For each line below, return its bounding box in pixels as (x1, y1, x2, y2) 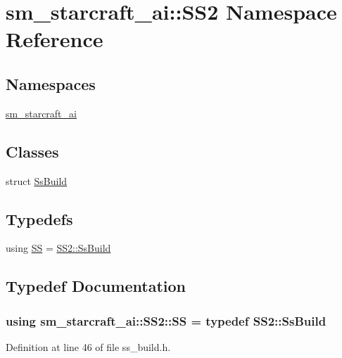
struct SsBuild (6, 173, 68, 188)
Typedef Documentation (6, 275, 186, 297)
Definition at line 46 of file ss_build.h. (6, 339, 171, 354)
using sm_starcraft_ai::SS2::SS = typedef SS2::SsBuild (6, 312, 327, 329)
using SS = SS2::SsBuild (6, 241, 111, 255)
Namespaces (6, 72, 96, 94)
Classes (6, 140, 59, 162)
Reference (6, 25, 103, 53)
